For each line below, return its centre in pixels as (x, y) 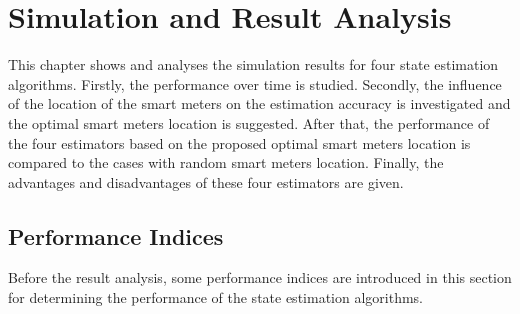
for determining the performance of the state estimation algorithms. (215, 297)
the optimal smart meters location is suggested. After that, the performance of (249, 122)
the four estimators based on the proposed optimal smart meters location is (239, 142)
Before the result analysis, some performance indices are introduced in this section (260, 277)
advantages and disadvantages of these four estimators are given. (206, 181)
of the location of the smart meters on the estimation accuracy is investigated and (259, 103)
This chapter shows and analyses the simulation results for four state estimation (253, 64)
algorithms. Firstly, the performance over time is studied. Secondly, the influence (255, 83)
